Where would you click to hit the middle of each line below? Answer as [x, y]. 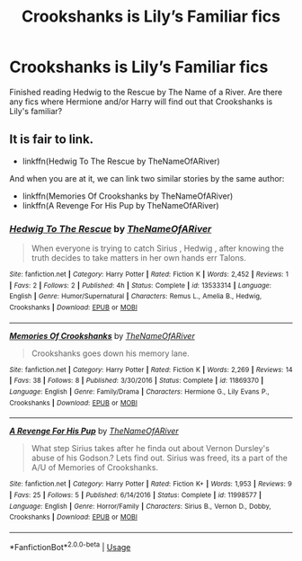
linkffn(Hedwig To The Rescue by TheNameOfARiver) [121, 161]
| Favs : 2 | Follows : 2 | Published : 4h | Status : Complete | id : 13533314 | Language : [141, 285]
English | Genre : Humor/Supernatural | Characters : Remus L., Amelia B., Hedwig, [136, 297]
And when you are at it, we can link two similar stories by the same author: [147, 178]
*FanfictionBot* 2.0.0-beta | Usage [70, 546]
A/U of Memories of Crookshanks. [95, 467]
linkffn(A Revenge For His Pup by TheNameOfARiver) [120, 205]
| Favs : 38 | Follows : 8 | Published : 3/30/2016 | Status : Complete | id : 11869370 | [137, 381]
